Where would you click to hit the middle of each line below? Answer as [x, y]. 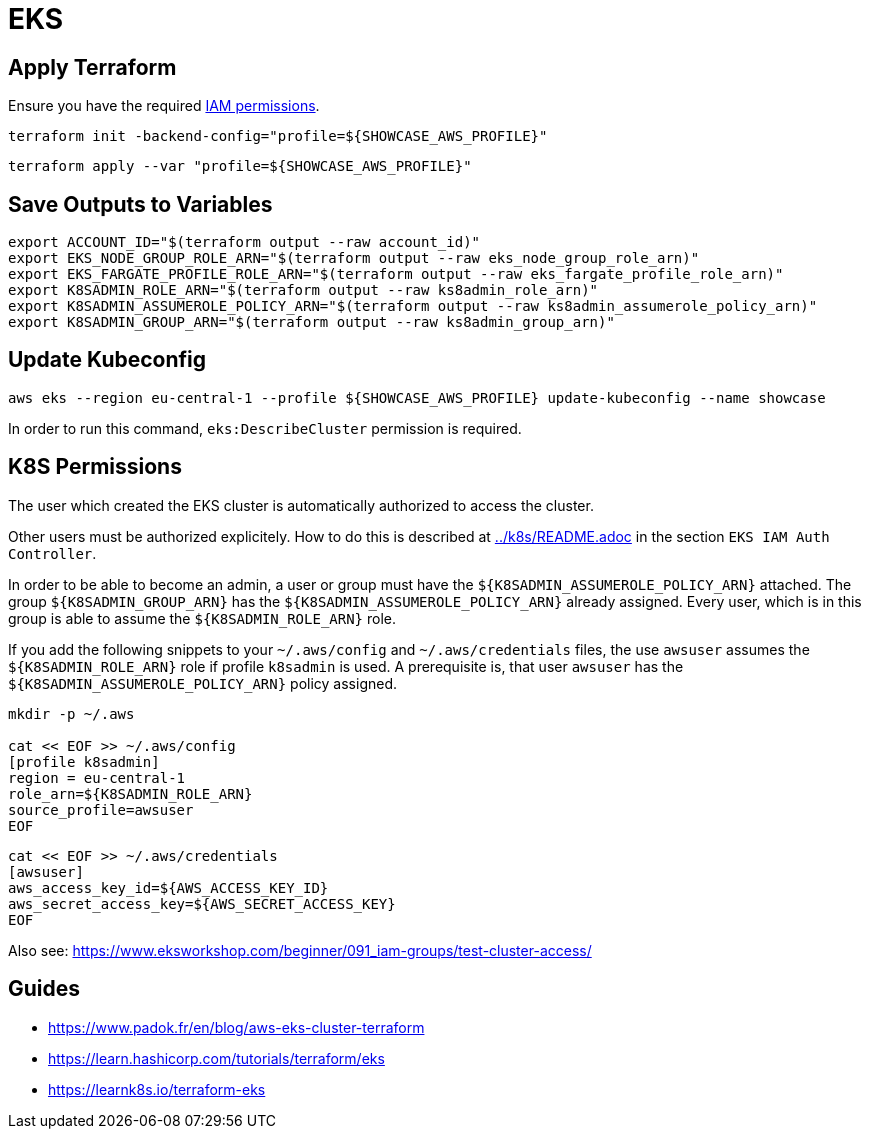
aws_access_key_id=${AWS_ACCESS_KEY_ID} [168, 887]
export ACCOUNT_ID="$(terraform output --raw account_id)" [244, 242]
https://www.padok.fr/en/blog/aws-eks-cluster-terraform [236, 1027]
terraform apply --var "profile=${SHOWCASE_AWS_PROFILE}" [240, 166]
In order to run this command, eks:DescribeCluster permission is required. [265, 428]
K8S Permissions [95, 467]
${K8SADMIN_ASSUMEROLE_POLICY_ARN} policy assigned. [203, 683]
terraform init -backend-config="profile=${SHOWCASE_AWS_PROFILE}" [278, 136]
